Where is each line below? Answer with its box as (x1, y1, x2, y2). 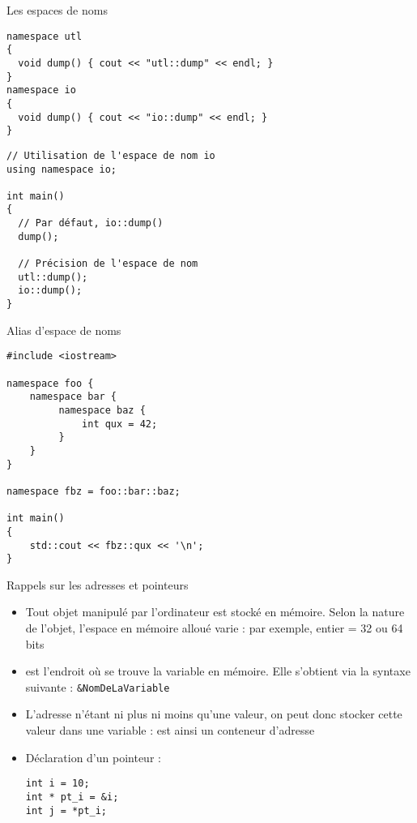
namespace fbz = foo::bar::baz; (6, 485, 181, 497)
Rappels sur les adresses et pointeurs (6, 576, 189, 593)
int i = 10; (25, 778, 90, 790)
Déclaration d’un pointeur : (25, 748, 161, 765)
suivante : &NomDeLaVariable (25, 678, 170, 695)
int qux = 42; (82, 418, 158, 430)
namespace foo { (6, 377, 94, 389)
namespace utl (6, 30, 83, 42)
